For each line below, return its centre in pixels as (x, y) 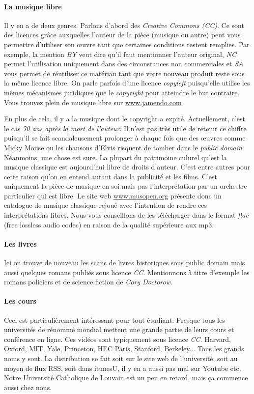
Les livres (20, 243)
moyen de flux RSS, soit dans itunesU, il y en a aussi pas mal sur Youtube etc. (123, 368)
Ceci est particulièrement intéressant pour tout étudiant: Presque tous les (114, 320)
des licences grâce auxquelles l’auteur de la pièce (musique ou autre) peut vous (122, 35)
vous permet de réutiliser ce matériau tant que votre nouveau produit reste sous (124, 73)
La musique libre (33, 6)
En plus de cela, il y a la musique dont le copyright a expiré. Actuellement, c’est (125, 119)
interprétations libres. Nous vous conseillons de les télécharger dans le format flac (126, 215)
